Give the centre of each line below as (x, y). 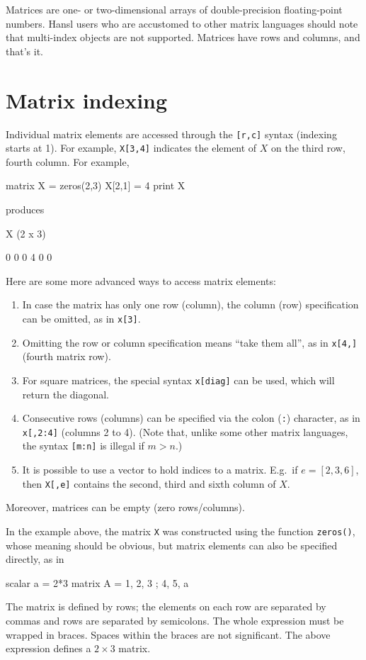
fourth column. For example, (68, 161)
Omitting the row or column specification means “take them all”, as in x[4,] (190, 342)
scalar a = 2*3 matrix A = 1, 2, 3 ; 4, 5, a (97, 582)
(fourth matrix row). (67, 356)
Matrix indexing (87, 100)
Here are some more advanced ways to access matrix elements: (141, 280)
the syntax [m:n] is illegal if (83, 446)
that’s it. (24, 51)
